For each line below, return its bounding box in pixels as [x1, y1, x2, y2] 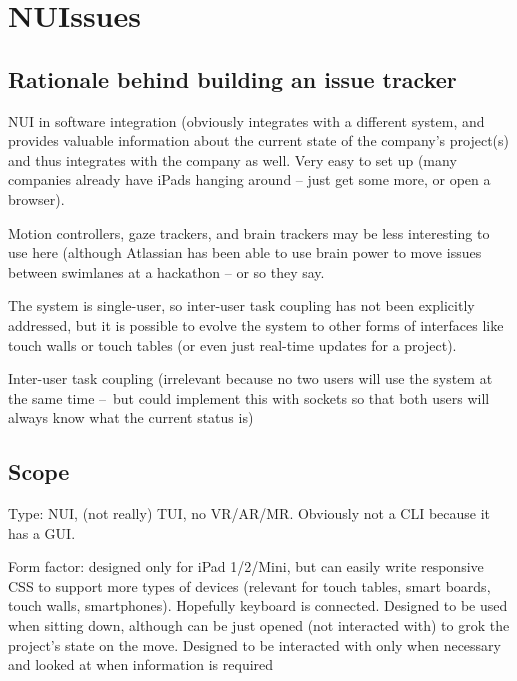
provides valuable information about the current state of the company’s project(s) [8, 130, 510, 151]
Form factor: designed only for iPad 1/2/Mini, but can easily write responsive [8, 556, 484, 577]
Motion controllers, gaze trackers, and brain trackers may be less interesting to [8, 222, 490, 243]
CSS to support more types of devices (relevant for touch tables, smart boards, [8, 575, 491, 596]
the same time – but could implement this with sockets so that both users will [8, 387, 490, 408]
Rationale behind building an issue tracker [8, 63, 457, 94]
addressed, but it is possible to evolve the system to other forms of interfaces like [8, 314, 504, 335]
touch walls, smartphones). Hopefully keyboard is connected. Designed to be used [8, 595, 508, 616]
